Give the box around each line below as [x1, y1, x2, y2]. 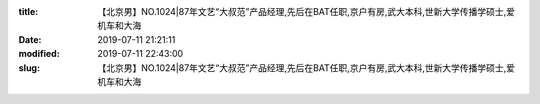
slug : [18, 61, 40, 74]
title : [18, 6, 39, 17]
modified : [18, 48, 60, 60]
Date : [18, 33, 42, 45]
